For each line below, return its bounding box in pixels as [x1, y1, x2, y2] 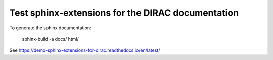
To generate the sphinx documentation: [9, 25, 92, 31]
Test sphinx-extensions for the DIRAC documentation [9, 7, 239, 18]
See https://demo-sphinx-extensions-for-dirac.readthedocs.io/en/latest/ [9, 47, 160, 53]
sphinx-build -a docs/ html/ [22, 36, 79, 42]
